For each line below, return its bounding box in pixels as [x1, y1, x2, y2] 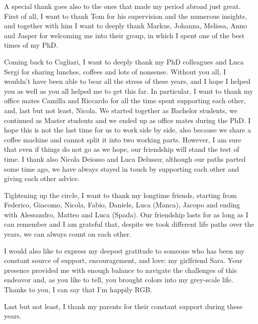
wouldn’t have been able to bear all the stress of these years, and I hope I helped [4, 76, 251, 86]
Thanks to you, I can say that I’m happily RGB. [4, 284, 152, 295]
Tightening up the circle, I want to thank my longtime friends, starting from [4, 190, 237, 200]
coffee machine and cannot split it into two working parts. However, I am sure [4, 134, 242, 144]
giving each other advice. [4, 173, 80, 184]
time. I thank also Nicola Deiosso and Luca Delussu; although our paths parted [4, 153, 246, 164]
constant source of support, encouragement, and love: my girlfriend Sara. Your [4, 255, 243, 265]
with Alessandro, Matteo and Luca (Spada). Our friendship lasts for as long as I [4, 209, 249, 219]
